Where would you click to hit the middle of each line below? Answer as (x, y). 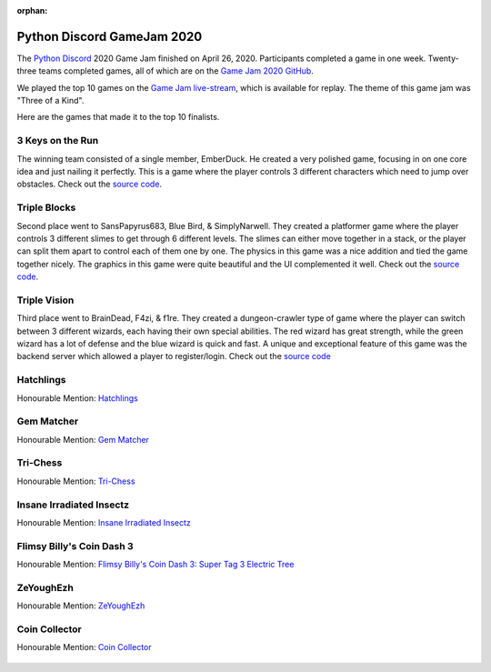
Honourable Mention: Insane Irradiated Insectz (104, 522)
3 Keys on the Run (58, 141)
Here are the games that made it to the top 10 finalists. (118, 117)
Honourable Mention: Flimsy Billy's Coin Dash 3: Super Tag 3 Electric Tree (155, 565)
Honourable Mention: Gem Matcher (83, 439)
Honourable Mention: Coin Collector (84, 647)
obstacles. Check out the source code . (90, 184)
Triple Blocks (46, 207)
